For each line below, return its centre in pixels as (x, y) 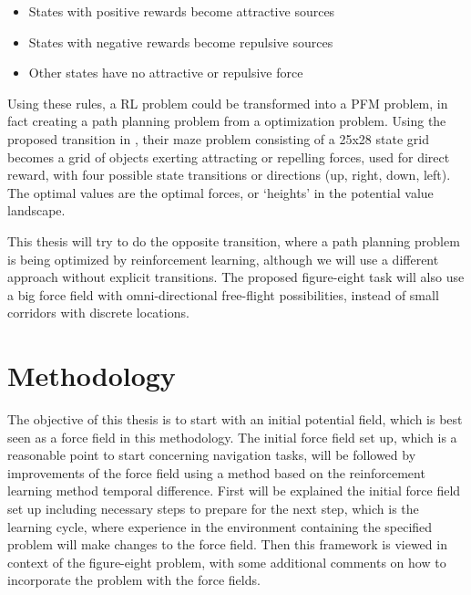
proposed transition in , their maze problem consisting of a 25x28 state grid (218, 138)
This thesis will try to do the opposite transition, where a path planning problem (234, 240)
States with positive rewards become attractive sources (182, 11)
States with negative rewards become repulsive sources (181, 42)
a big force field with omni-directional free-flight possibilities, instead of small (223, 294)
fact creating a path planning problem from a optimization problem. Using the (227, 121)
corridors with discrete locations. (98, 313)
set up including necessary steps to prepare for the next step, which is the (213, 508)
